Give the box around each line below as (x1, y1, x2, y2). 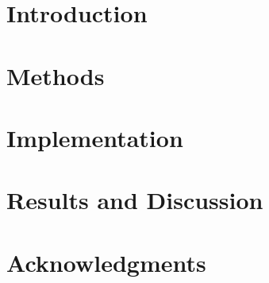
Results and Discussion (6, 184, 263, 216)
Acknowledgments (6, 246, 206, 278)
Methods (6, 59, 105, 91)
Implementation (6, 121, 183, 153)
